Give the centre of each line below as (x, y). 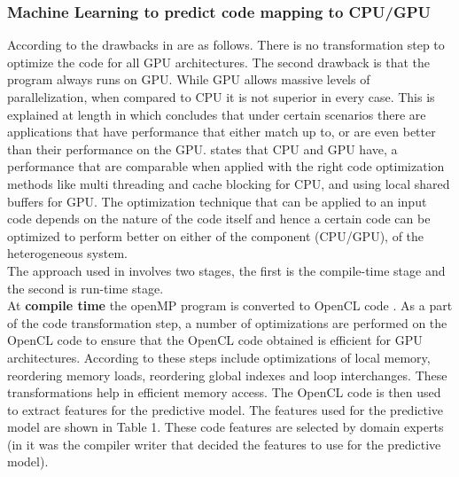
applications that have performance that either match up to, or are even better (222, 132)
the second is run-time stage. (86, 288)
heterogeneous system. (67, 253)
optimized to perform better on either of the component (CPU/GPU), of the (216, 235)
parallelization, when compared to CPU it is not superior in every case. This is (221, 97)
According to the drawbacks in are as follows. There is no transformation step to (226, 45)
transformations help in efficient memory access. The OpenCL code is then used (224, 392)
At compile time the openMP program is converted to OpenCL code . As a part (230, 305)
